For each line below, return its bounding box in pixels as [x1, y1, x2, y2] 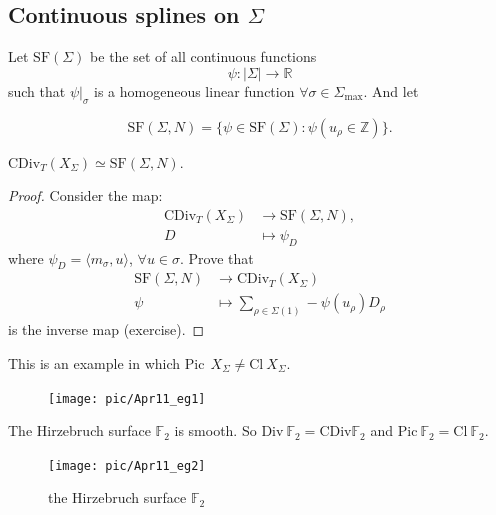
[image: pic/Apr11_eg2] [48, 458, 206, 473]
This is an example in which [8, 352, 181, 373]
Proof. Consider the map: [8, 185, 163, 206]
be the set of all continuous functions [90, 46, 317, 67]
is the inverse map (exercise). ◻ [8, 319, 205, 340]
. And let [363, 80, 419, 101]
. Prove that [180, 247, 254, 268]
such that [8, 80, 66, 101]
